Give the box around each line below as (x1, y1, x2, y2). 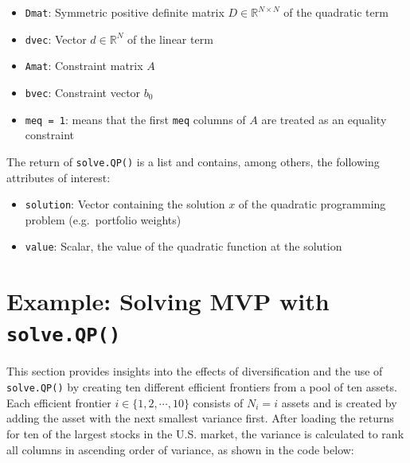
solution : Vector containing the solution (25, 196, 225, 212)
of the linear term (127, 30, 213, 47)
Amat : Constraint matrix (25, 57, 143, 74)
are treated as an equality (261, 111, 387, 127)
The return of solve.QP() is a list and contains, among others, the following (6, 153, 380, 169)
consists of (193, 394, 244, 410)
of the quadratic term (283, 4, 389, 20)
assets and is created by (281, 394, 397, 410)
